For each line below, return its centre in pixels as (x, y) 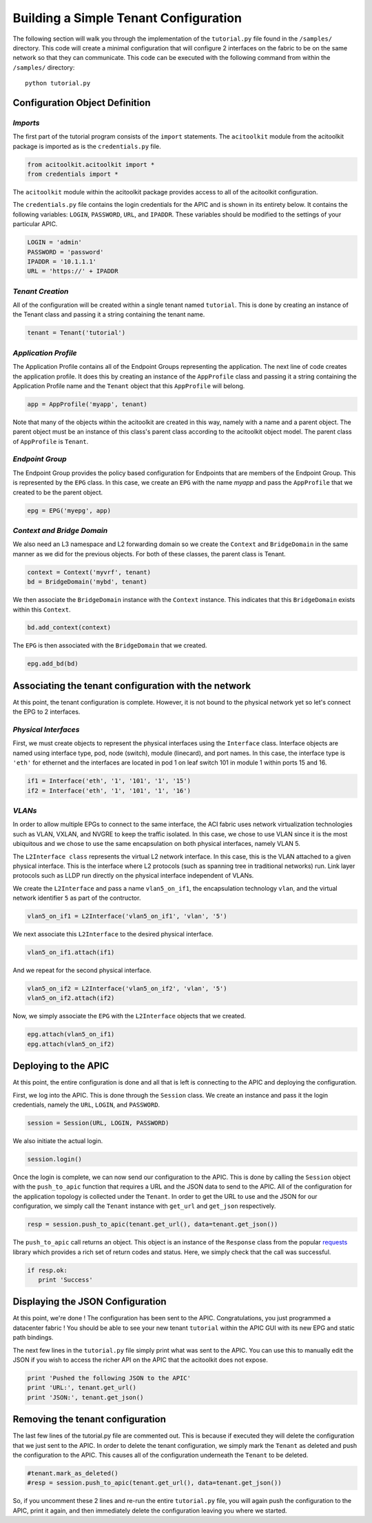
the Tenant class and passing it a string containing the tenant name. (109, 314)
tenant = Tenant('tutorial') (76, 333)
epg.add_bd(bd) (53, 664)
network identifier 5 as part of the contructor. (77, 898)
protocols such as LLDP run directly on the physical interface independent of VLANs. (133, 876)
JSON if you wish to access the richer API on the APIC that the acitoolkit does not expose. (140, 1360)
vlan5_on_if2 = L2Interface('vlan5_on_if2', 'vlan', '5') (127, 989)
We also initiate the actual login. (58, 1141)
